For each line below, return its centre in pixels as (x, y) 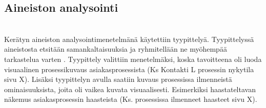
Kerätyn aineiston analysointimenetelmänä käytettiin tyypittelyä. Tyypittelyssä (129, 39)
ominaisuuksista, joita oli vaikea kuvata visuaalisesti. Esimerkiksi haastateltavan (130, 89)
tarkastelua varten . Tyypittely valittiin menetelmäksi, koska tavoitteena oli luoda (133, 59)
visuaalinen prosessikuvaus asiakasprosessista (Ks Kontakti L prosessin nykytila (129, 69)
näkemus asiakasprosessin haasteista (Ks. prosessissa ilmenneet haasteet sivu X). (131, 99)
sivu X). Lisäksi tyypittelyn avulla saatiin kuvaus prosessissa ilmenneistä (118, 79)
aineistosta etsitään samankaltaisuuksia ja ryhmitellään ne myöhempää (116, 49)
